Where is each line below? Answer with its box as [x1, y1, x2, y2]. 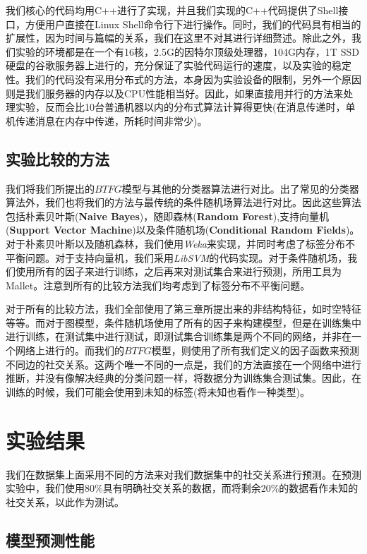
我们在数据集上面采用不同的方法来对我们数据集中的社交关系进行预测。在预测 [6, 466, 361, 481]
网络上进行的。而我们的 [15, 343, 124, 358]
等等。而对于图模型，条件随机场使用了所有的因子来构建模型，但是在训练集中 [6, 315, 361, 330]
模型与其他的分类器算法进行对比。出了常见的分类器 [121, 181, 359, 195]
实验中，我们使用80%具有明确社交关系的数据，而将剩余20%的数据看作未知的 [6, 481, 359, 495]
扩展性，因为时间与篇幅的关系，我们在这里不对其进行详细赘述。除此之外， [6, 30, 351, 45]
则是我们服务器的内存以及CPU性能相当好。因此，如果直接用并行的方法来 [6, 85, 344, 100]
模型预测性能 [6, 529, 95, 550]
